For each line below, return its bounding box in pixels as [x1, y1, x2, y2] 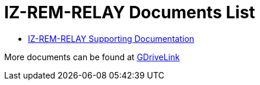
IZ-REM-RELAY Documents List [4, 2, 255, 22]
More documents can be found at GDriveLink [4, 51, 180, 62]
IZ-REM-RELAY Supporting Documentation [28, 33, 195, 44]
